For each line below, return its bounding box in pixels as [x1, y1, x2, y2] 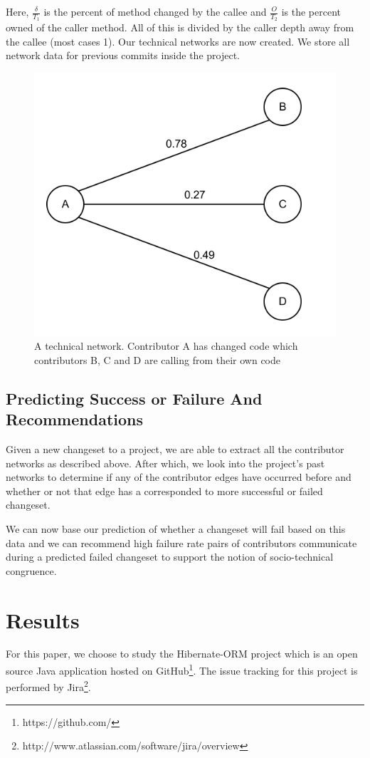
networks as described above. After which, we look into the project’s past [6, 455, 325, 470]
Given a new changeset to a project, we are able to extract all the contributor [6, 441, 344, 456]
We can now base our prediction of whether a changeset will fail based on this [6, 521, 346, 536]
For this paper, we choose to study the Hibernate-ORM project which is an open [6, 646, 358, 661]
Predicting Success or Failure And [6, 387, 263, 409]
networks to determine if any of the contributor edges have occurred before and [6, 469, 351, 484]
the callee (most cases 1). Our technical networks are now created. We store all [6, 33, 350, 48]
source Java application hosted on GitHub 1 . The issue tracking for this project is [6, 661, 358, 677]
